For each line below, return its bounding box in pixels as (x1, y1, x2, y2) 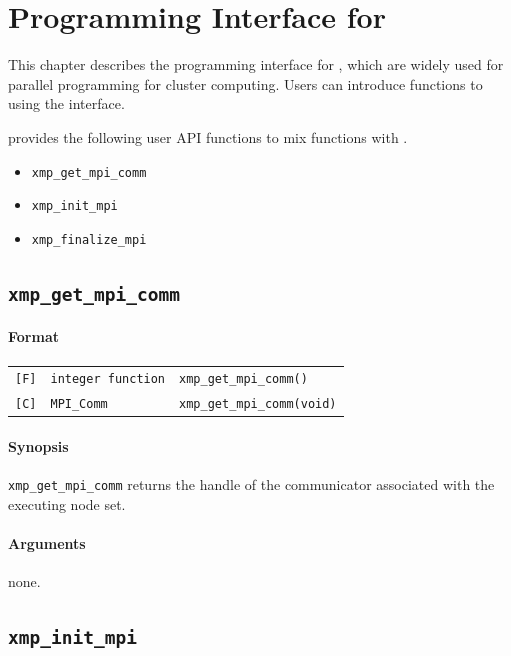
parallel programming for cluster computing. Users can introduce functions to (8, 73, 483, 94)
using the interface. (8, 93, 125, 114)
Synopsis (8, 436, 69, 457)
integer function (50, 372, 166, 387)
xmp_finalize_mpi (31, 232, 147, 247)
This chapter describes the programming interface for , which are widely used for (8, 54, 504, 75)
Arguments (8, 533, 86, 554)
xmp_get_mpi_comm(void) (179, 397, 337, 412)
